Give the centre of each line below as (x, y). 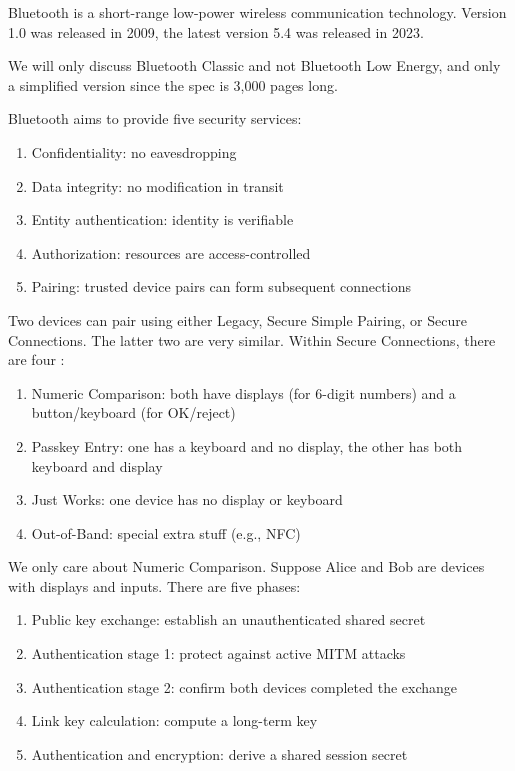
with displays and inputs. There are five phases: (154, 585)
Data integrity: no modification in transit (157, 185)
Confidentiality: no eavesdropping (134, 151)
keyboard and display (97, 465)
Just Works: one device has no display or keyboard (187, 499)
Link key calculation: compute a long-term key (174, 720)
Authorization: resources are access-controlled (171, 252)
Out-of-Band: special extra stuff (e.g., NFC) (166, 532)
